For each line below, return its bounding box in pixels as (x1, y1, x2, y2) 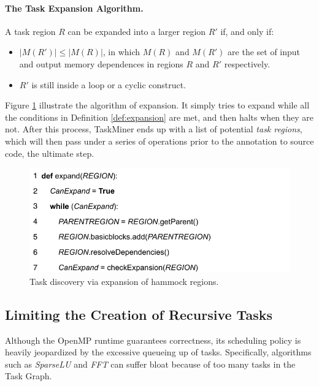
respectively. (224, 57, 271, 70)
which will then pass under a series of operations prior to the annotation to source (5, 134, 314, 147)
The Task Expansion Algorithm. (5, 1, 144, 14)
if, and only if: (220, 25, 274, 37)
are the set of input (228, 45, 301, 58)
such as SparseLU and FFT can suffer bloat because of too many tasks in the (5, 357, 296, 370)
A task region (5, 25, 56, 37)
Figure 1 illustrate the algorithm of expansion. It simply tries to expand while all (5, 99, 310, 112)
